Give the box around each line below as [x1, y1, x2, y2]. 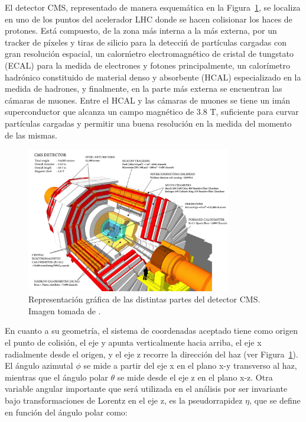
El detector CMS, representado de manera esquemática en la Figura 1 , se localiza [5, 1, 301, 13]
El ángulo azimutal [5, 359, 73, 372]
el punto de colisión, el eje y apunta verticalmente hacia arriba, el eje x [5, 336, 262, 348]
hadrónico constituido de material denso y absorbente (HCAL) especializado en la [5, 70, 301, 83]
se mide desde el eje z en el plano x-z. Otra [117, 371, 273, 383]
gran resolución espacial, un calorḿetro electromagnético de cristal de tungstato [5, 47, 294, 60]
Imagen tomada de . [28, 304, 101, 317]
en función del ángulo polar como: [5, 405, 128, 418]
